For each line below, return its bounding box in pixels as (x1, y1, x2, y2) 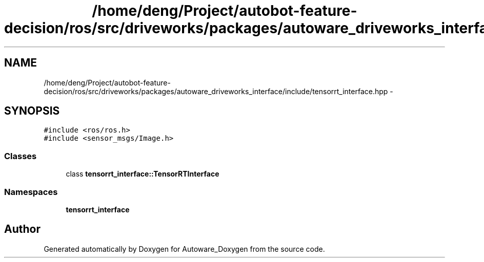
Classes (4, 150, 37, 161)
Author (4, 223, 41, 236)
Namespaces (4, 186, 58, 197)
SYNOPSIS (4, 104, 60, 118)
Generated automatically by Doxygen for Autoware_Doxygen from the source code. (44, 244, 325, 253)
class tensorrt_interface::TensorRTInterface (66, 169, 219, 179)
